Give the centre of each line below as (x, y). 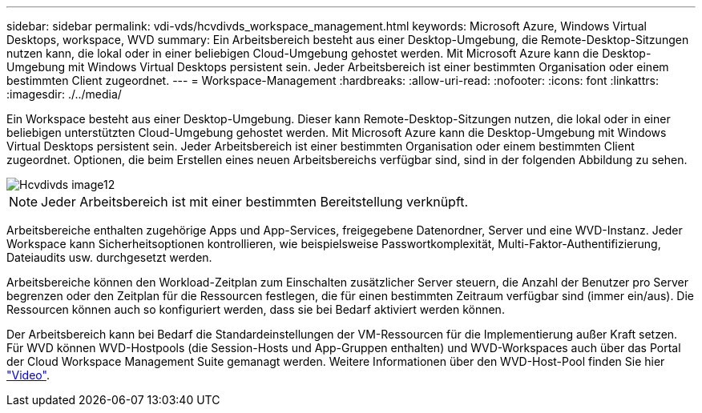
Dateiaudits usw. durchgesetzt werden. (109, 257)
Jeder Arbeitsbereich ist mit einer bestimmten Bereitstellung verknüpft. (255, 202)
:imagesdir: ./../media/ (64, 94)
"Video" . (28, 375)
